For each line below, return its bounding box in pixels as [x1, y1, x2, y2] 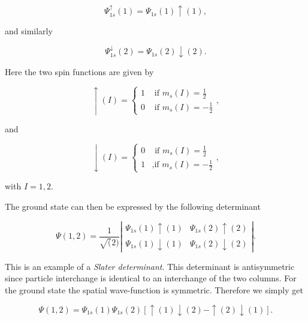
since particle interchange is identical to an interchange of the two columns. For [5, 272, 297, 284]
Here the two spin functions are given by [5, 65, 154, 78]
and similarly [5, 25, 53, 37]
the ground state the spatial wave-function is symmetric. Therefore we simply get [5, 283, 303, 296]
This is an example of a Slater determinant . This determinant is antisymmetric [5, 260, 295, 272]
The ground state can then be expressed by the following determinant [5, 200, 261, 212]
